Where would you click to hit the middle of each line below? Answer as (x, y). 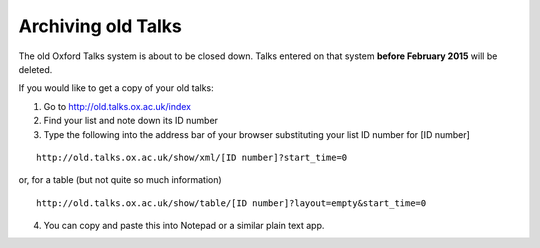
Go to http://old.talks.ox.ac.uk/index (117, 106)
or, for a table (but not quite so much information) (120, 180)
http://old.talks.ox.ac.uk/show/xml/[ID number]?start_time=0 (192, 157)
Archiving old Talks (100, 26)
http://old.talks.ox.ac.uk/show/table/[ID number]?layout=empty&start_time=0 (231, 203)
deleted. (35, 69)
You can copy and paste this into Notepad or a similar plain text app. (184, 226)
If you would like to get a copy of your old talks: (116, 88)
